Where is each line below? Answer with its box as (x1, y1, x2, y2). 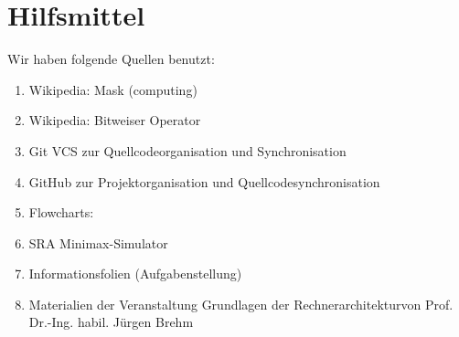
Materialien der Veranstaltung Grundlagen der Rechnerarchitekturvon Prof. (28, 294, 454, 313)
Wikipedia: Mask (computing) (28, 79, 197, 99)
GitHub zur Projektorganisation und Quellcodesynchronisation (28, 172, 380, 191)
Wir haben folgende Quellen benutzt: (7, 49, 215, 68)
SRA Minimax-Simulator (28, 233, 168, 252)
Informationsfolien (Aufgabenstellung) (28, 264, 242, 283)
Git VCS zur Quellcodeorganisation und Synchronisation (28, 141, 347, 160)
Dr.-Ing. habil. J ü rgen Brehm (28, 312, 194, 332)
